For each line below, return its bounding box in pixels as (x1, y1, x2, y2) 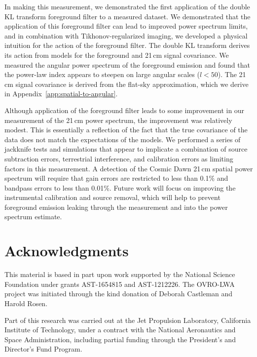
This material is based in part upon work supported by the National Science (4, 269, 235, 279)
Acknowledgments (4, 240, 129, 261)
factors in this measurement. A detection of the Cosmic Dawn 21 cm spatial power (4, 163, 253, 173)
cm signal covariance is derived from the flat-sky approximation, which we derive (4, 79, 249, 89)
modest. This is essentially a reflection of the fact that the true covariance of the (4, 124, 248, 135)
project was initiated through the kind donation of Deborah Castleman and (4, 288, 233, 299)
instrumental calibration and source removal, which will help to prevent (4, 192, 220, 202)
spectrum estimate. (4, 211, 62, 222)
